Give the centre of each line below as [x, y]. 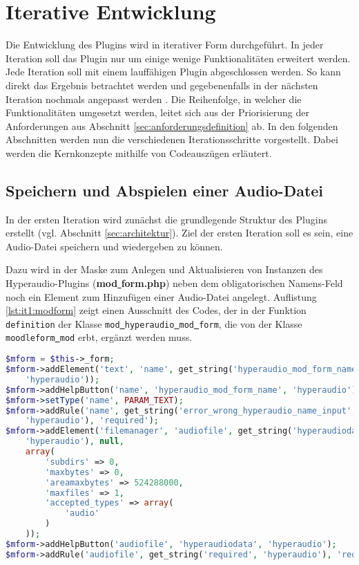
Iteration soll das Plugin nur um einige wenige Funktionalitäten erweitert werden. [178, 58]
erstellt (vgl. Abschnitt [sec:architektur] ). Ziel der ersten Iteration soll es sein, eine [179, 233]
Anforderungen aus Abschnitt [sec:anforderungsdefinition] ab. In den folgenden [172, 126]
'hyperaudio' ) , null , [75, 442]
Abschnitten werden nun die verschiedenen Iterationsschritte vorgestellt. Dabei [172, 139]
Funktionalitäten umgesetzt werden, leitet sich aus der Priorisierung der [158, 112]
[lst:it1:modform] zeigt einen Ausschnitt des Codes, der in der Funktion [156, 310]
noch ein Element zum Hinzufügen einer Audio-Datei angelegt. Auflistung [161, 296]
